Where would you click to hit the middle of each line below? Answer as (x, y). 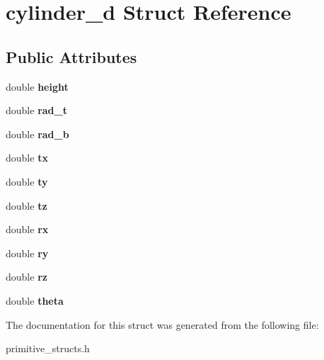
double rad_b (37, 134)
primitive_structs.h (48, 348)
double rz (27, 277)
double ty (27, 181)
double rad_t (36, 110)
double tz (27, 205)
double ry (27, 253)
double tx (27, 158)
